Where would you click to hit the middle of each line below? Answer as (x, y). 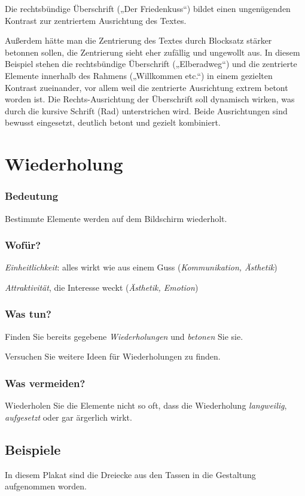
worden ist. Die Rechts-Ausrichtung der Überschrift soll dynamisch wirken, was (150, 99)
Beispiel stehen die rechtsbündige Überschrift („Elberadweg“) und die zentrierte (151, 64)
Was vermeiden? (45, 383)
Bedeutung (32, 196)
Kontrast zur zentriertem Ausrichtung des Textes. (96, 20)
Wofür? (23, 245)
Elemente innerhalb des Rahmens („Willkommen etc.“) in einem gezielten (139, 75)
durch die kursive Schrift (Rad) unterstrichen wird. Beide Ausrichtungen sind (146, 110)
